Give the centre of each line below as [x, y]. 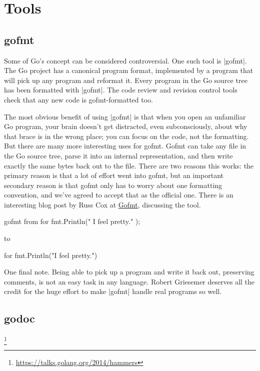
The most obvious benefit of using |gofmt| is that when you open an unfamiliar [125, 116]
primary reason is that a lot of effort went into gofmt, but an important [114, 175]
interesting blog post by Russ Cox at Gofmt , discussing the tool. [102, 204]
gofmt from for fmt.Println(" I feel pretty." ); [72, 221]
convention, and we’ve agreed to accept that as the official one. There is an [119, 195]
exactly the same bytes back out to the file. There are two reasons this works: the [129, 165]
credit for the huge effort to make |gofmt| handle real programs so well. [113, 291]
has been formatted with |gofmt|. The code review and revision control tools [121, 90]
